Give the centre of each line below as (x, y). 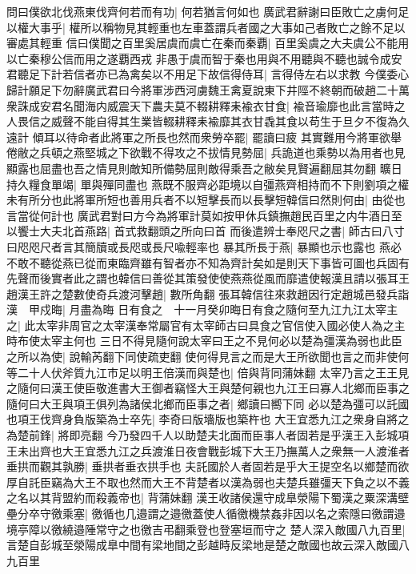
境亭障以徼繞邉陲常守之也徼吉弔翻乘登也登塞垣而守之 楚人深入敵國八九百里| (206, 529)
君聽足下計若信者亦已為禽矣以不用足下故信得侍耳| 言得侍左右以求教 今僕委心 (208, 74)
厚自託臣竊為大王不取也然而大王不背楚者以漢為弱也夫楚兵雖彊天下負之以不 (202, 482)
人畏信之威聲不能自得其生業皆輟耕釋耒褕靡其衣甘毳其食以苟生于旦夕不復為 (202, 121)
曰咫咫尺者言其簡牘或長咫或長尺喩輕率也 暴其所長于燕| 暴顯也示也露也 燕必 (204, 246)
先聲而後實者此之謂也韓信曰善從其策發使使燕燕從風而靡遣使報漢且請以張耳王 (208, 278)
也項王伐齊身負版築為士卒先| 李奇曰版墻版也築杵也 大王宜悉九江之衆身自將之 (208, 419)
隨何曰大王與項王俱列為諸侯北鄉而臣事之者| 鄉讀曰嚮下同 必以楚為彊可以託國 (208, 403)
